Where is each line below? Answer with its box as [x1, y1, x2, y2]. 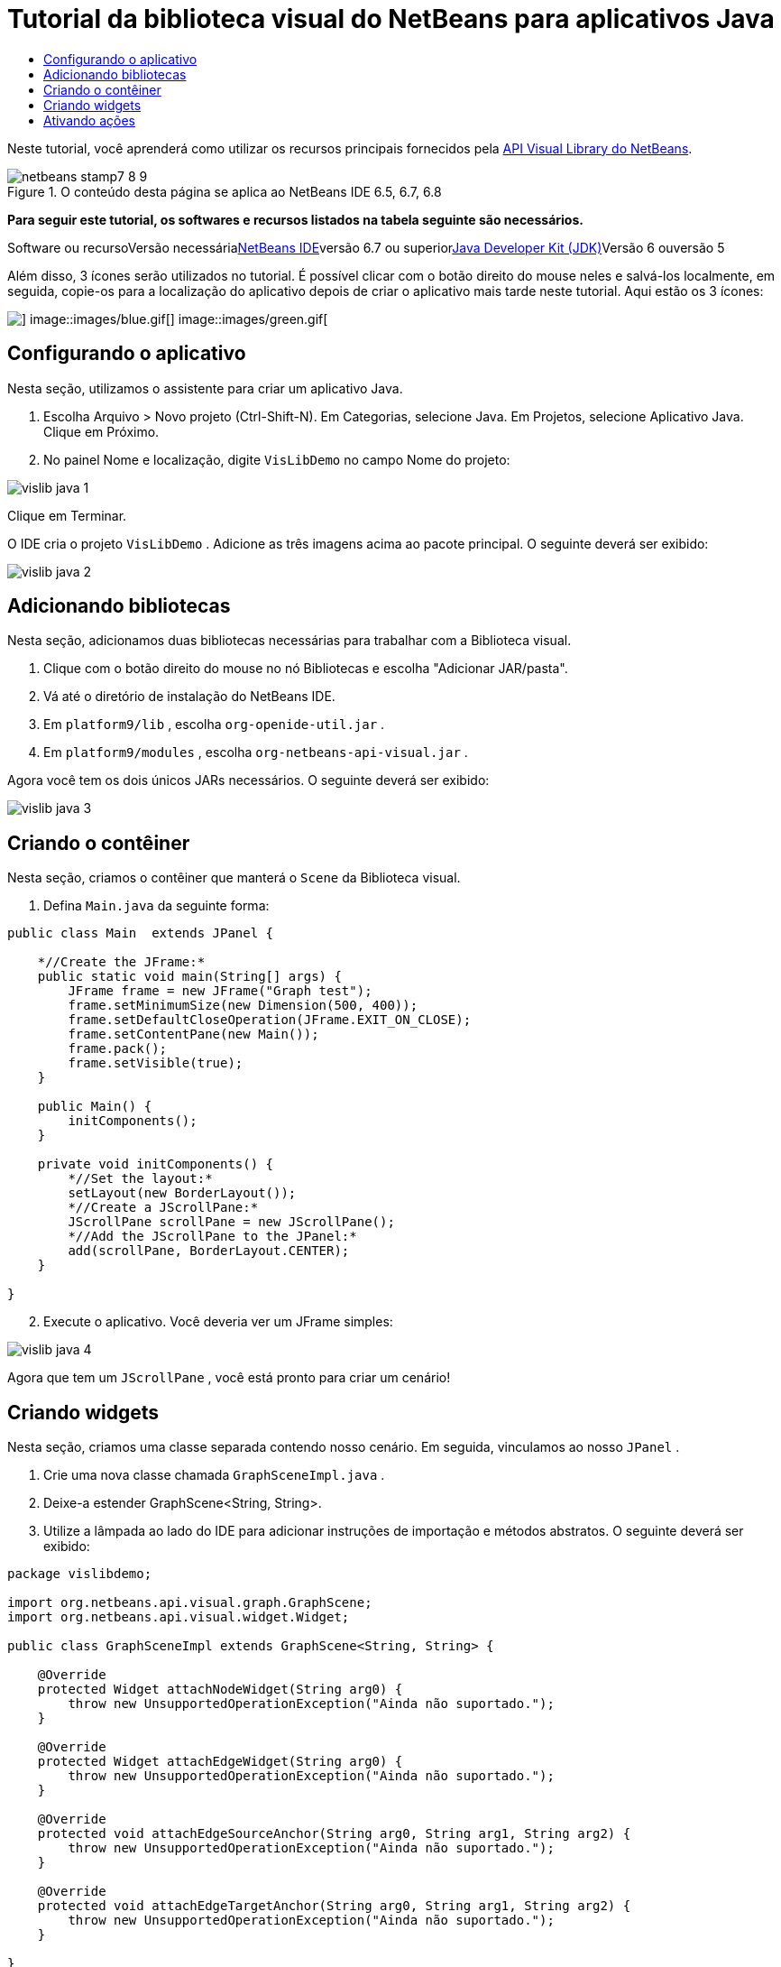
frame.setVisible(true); [68, 1056, 243, 1071]
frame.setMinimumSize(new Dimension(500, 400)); [68, 998, 418, 1013]
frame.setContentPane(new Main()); [68, 1027, 319, 1042]
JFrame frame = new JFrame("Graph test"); [68, 983, 372, 999]
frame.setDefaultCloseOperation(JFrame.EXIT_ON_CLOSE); [68, 1012, 472, 1028]
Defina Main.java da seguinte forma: [43, 898, 270, 914]
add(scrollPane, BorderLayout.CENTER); [68, 1243, 350, 1259]
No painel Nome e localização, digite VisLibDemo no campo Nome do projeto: [43, 451, 510, 467]
